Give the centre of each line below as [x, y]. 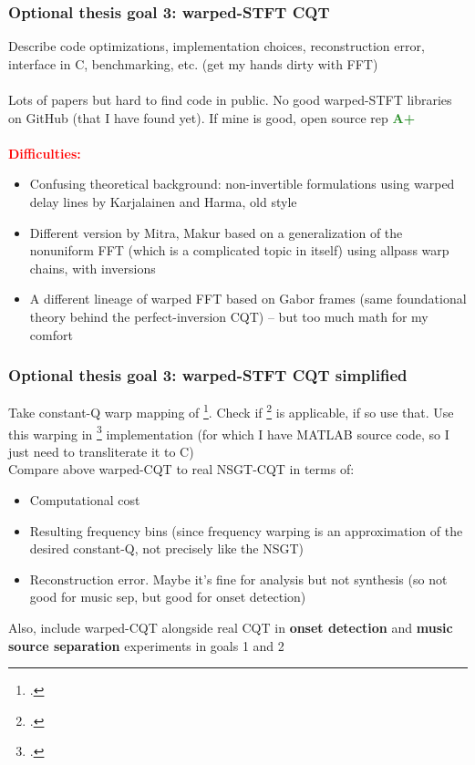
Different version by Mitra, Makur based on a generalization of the [216, 232]
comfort [51, 334]
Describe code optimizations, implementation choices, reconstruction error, [217, 46]
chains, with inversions [93, 268]
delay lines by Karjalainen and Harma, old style [163, 201]
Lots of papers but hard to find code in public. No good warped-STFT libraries [230, 99]
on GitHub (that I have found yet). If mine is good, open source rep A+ [212, 117]
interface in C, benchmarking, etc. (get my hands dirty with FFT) [193, 63]
